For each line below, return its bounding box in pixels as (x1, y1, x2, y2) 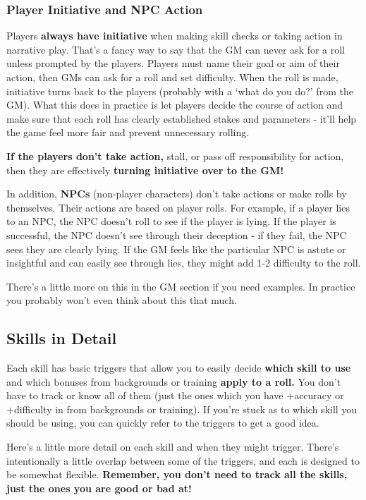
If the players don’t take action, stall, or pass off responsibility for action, (6, 148, 344, 163)
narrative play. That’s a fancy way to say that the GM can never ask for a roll (6, 42, 346, 56)
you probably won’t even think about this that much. (6, 293, 237, 307)
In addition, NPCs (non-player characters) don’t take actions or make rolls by (6, 186, 347, 201)
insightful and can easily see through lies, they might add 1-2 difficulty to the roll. (6, 255, 361, 270)
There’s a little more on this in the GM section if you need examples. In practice (6, 279, 355, 293)
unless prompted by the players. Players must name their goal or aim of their (6, 56, 340, 71)
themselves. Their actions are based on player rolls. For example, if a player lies (6, 200, 350, 214)
